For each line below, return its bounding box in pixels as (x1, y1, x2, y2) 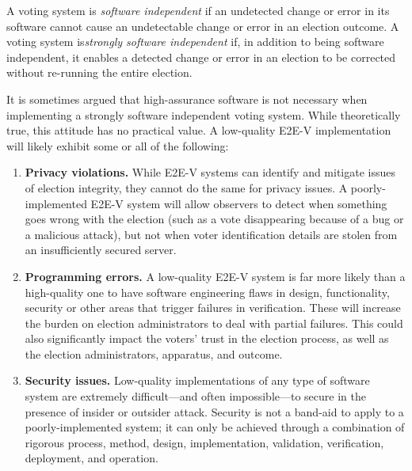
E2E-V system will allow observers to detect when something (90, 195, 387, 211)
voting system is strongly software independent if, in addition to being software (6, 33, 384, 50)
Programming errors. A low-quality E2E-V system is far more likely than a (25, 268, 406, 284)
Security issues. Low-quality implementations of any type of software (25, 372, 370, 389)
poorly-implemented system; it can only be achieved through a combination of (25, 419, 405, 435)
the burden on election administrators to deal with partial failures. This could (25, 314, 403, 331)
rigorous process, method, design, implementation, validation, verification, (25, 434, 384, 450)
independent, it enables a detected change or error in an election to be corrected (6, 48, 396, 65)
